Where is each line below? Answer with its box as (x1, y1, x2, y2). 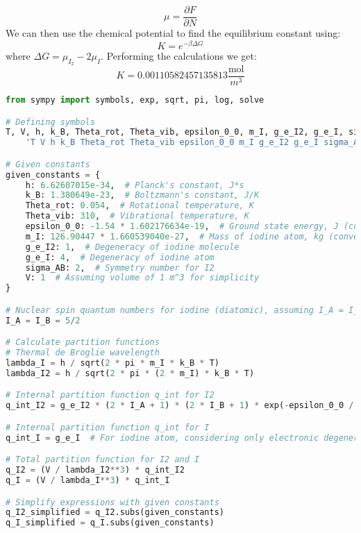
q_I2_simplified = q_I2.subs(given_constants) (6, 507, 225, 518)
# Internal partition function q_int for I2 (6, 390, 215, 400)
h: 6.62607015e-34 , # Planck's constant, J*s (25, 180, 244, 190)
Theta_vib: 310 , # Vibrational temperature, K (25, 211, 249, 221)
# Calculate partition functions (6, 337, 160, 348)
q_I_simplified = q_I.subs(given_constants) (6, 518, 215, 528)
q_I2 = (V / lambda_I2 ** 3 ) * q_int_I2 (6, 465, 185, 475)
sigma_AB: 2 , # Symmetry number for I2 (25, 262, 215, 273)
